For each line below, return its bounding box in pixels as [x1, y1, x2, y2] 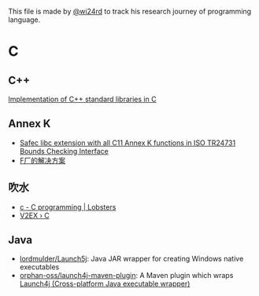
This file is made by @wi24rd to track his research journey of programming [8, 7, 252, 16]
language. [8, 15, 41, 24]
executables [19, 262, 60, 272]
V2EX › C [19, 210, 50, 220]
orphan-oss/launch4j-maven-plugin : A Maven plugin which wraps [19, 271, 234, 280]
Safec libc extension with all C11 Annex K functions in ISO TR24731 [19, 137, 236, 148]
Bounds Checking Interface [19, 146, 109, 155]
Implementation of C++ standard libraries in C [8, 94, 157, 104]
